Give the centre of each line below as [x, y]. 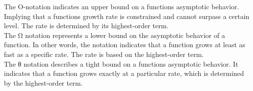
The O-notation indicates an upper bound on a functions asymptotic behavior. [122, 6]
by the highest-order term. [43, 82]
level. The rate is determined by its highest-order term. [86, 26]
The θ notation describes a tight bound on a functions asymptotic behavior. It [121, 64]
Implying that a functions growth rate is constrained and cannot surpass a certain [127, 16]
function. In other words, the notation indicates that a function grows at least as [125, 45]
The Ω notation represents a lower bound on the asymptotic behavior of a [115, 35]
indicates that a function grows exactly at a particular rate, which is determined [124, 73]
